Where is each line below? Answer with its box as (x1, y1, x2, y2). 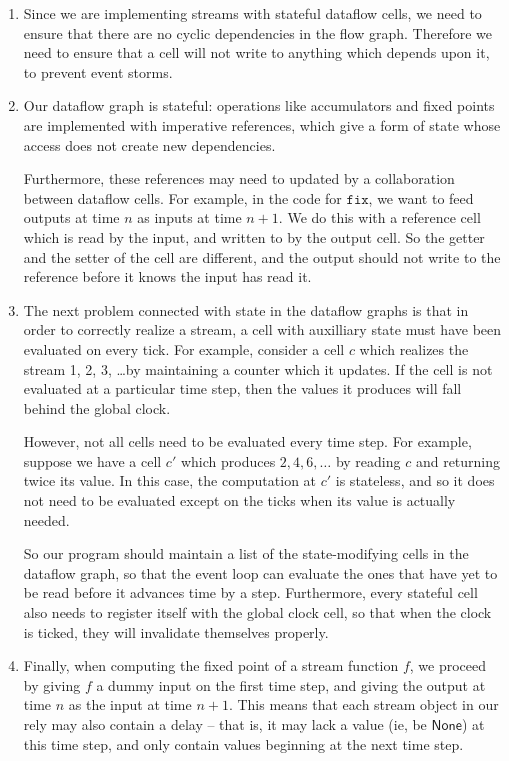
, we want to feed (368, 187, 474, 208)
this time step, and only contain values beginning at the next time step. (23, 733, 464, 754)
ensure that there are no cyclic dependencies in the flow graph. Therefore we (23, 22, 492, 43)
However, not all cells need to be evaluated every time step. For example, (23, 431, 472, 452)
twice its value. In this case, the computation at (23, 470, 317, 491)
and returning (415, 450, 501, 471)
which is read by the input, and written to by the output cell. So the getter (23, 226, 485, 247)
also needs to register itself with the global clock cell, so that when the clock (23, 602, 492, 623)
